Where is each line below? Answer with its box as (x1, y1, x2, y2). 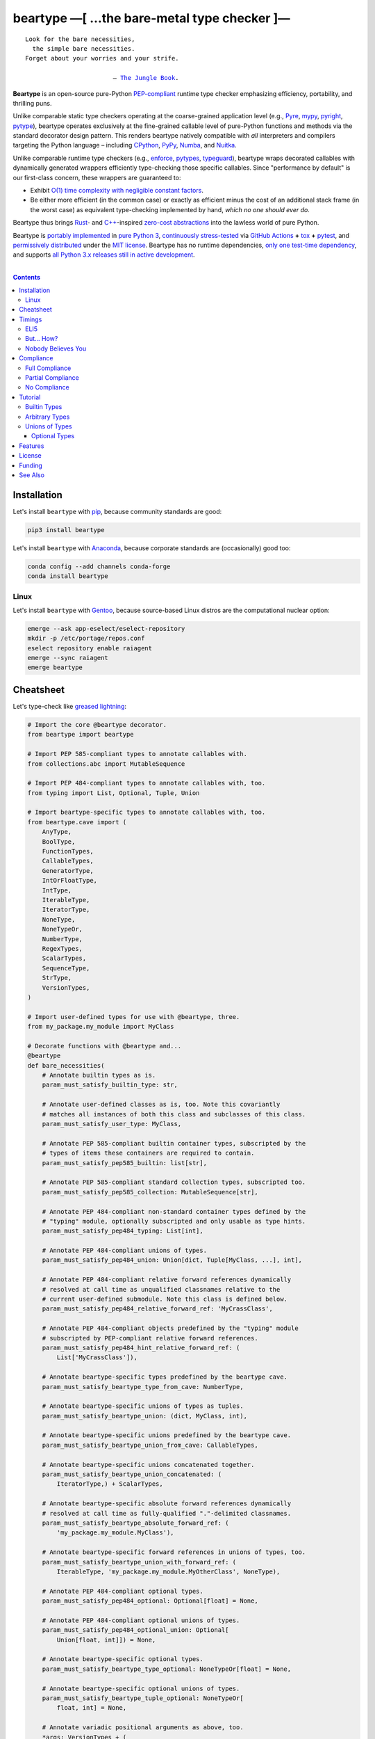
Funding (19, 461, 43, 470)
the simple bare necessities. (32, 45, 135, 52)
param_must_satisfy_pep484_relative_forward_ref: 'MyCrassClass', (42, 1305, 274, 1313)
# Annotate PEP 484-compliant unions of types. (42, 1247, 208, 1255)
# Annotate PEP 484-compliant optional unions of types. (42, 1616, 240, 1624)
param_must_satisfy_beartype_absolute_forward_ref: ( (42, 1519, 229, 1527)
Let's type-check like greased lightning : (12, 702, 127, 710)
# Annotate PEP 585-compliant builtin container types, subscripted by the (42, 1139, 306, 1147)
